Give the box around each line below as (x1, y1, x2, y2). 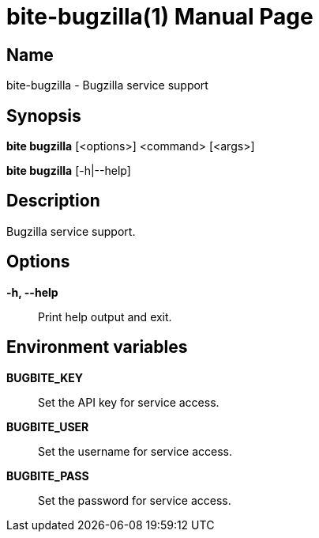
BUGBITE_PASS (6, 468, 89, 483)
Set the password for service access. (38, 493, 231, 507)
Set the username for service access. (38, 444, 233, 458)
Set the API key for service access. (38, 395, 220, 409)
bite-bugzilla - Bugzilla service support (6, 78, 208, 93)
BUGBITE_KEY (6, 370, 84, 385)
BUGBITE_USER (6, 419, 89, 434)
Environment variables (6, 337, 188, 358)
